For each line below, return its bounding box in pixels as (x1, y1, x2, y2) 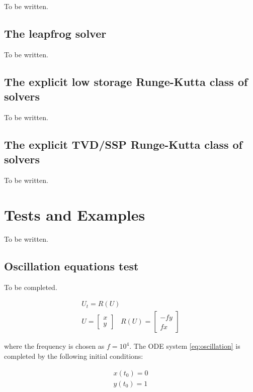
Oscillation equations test (4, 258, 139, 273)
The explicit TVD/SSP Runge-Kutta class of (4, 136, 242, 152)
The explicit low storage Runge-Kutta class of (4, 73, 248, 89)
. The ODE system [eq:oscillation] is (129, 341, 240, 351)
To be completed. (4, 281, 57, 292)
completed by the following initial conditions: (4, 350, 143, 361)
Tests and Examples (4, 204, 145, 225)
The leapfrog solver (4, 25, 107, 41)
